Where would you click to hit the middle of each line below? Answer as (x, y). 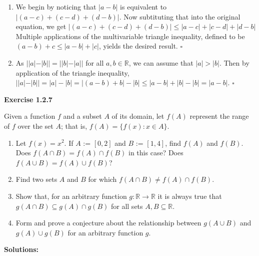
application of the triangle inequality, (72, 72)
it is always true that (190, 196)
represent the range (219, 116)
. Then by (234, 62)
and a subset (82, 116)
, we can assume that (161, 62)
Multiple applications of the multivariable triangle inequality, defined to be (130, 36)
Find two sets (36, 179)
